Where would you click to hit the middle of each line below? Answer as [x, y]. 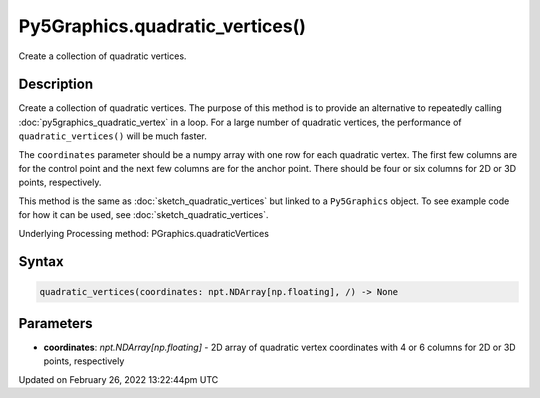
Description [56, 84]
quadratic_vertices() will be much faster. [112, 136]
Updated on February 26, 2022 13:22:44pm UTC [118, 379]
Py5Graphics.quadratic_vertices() [162, 26]
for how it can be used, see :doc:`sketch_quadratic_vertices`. [143, 215]
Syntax [41, 261]
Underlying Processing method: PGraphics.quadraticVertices [144, 233]
